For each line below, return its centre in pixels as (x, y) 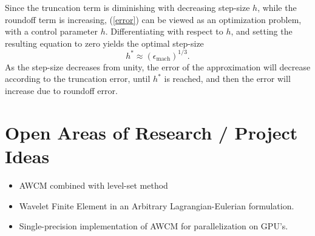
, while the (277, 7)
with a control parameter (51, 31)
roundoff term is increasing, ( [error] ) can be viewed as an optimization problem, (153, 19)
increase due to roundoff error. (61, 91)
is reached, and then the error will (227, 79)
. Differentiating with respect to (164, 31)
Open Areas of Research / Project (151, 132)
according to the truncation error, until (78, 79)
